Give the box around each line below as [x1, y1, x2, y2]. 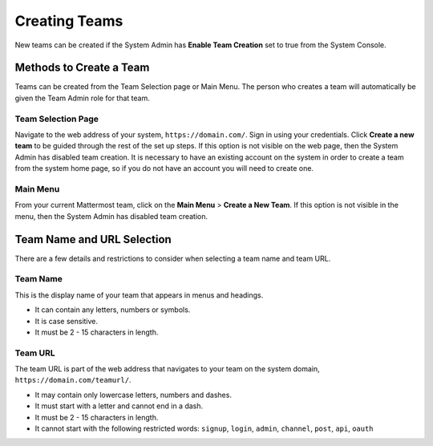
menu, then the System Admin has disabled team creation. [14, 211, 208, 221]
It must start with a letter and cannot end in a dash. [34, 401, 204, 411]
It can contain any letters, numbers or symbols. [34, 305, 191, 314]
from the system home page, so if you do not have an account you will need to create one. [14, 164, 314, 173]
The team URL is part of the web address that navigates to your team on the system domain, [14, 364, 320, 374]
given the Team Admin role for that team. [14, 93, 150, 103]
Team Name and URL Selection [14, 233, 172, 246]
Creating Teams [14, 12, 123, 30]
